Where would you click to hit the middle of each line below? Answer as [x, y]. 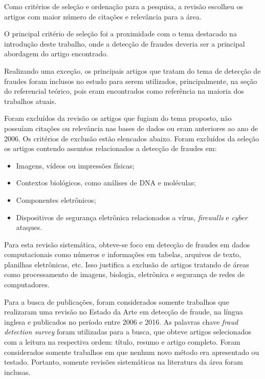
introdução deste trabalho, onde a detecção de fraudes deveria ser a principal [125, 43]
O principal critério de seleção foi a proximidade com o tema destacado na [120, 34]
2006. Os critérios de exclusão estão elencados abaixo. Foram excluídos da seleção [132, 138]
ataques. [29, 227]
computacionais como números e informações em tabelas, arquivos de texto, [123, 254]
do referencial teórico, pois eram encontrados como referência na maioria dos [124, 91]
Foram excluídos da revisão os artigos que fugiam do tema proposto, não [118, 118]
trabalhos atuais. [30, 101]
